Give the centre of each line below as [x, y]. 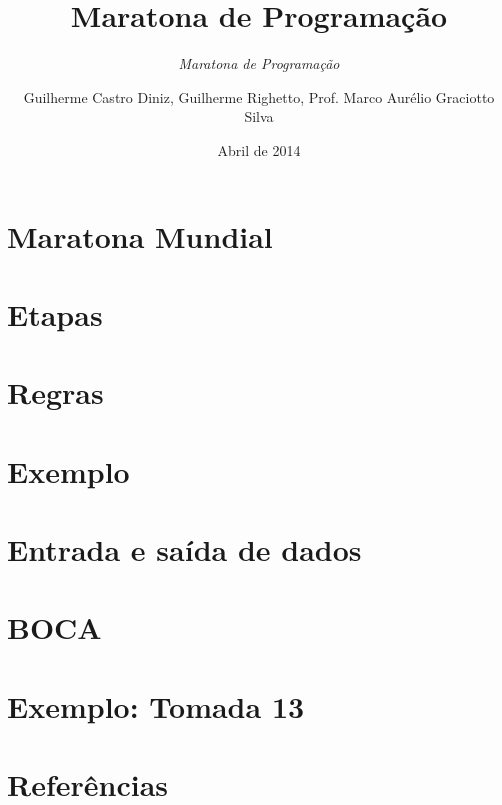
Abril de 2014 [259, 149]
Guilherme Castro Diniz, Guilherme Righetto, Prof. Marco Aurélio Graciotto [259, 96]
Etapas [55, 313]
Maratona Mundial [140, 235]
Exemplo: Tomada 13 [156, 705]
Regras [55, 392]
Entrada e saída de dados [184, 549]
